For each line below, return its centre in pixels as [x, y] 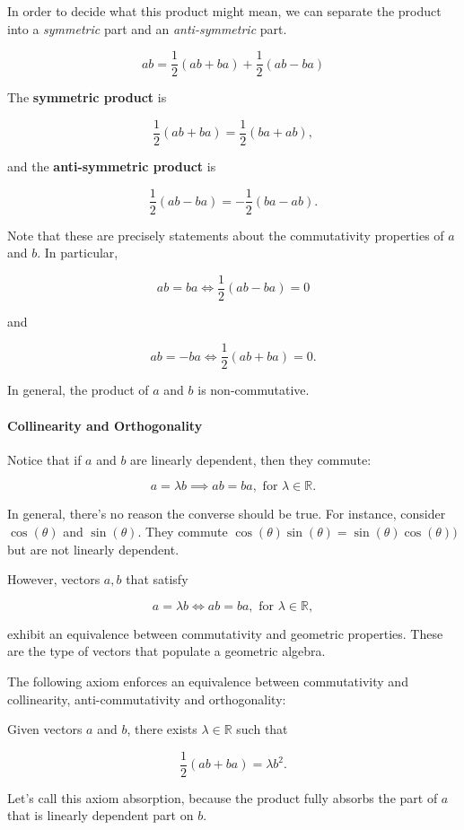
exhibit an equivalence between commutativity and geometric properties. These [225, 633]
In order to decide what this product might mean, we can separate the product [224, 11]
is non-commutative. [254, 390]
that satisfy [157, 579]
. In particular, [78, 253]
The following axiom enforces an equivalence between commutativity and [208, 681]
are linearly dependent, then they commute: [251, 459]
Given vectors [45, 729]
